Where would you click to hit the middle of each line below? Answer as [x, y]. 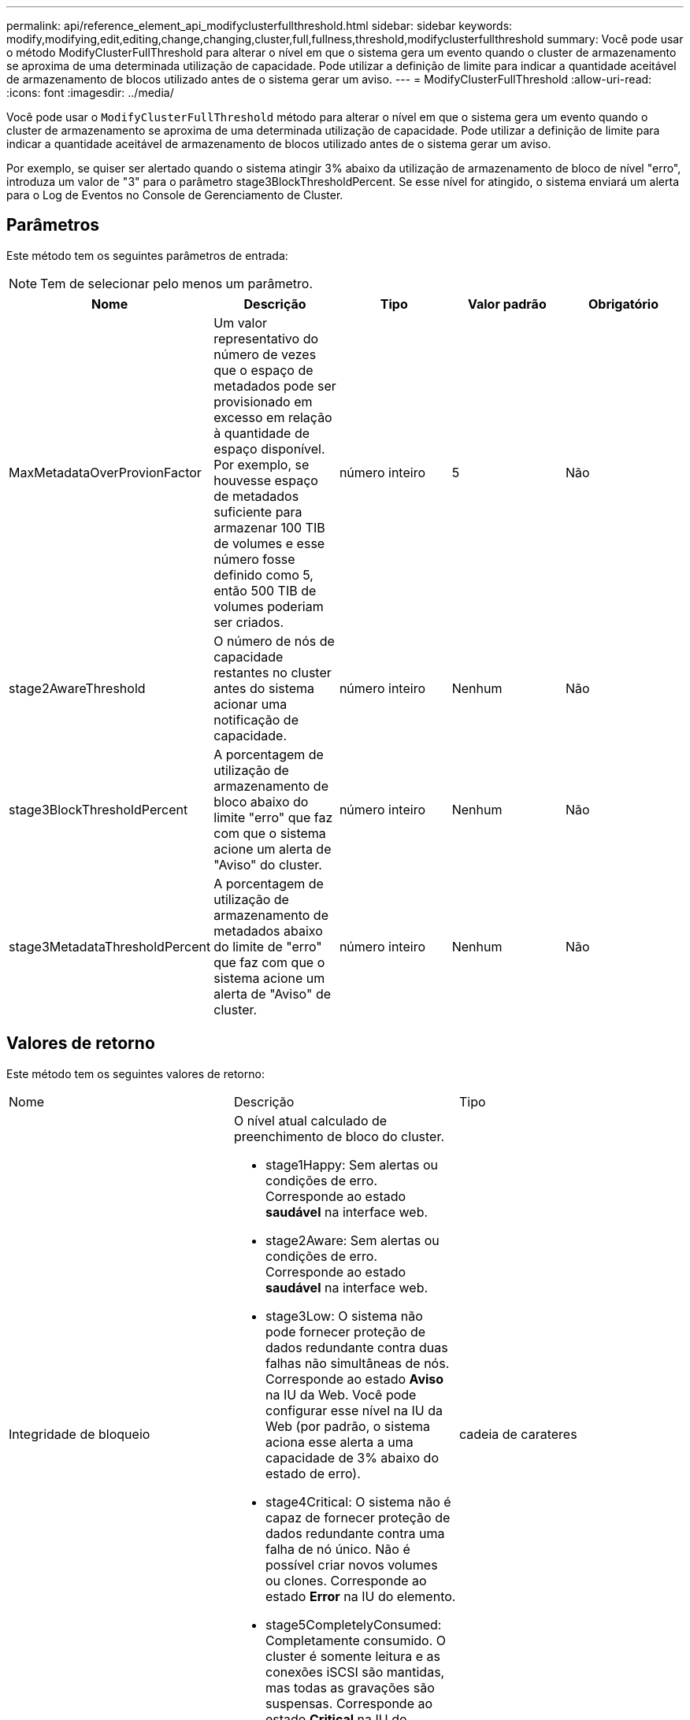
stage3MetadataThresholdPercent [110, 946]
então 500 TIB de [265, 590]
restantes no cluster [273, 672]
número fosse [254, 559]
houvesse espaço [266, 480]
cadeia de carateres [518, 1434]
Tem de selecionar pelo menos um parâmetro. [177, 283]
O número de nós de [274, 641]
